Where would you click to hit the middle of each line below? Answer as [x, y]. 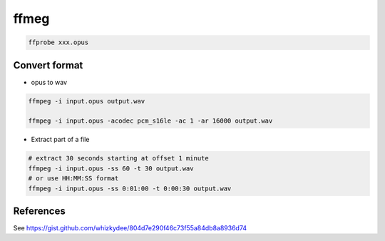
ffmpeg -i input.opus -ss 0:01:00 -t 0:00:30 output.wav [130, 188]
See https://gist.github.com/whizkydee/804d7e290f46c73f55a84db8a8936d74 [130, 228]
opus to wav [49, 82]
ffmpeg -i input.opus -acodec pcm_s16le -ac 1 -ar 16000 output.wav [150, 121]
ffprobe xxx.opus [58, 42]
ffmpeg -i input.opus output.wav [87, 101]
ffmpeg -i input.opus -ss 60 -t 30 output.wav [111, 168]
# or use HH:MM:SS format [73, 179]
